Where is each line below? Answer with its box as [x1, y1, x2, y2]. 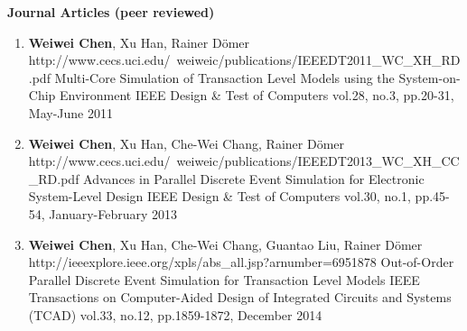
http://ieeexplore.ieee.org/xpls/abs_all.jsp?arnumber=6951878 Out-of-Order [28, 253, 454, 271]
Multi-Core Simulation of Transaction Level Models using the [54, 68, 395, 87]
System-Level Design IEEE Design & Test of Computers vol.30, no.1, [28, 187, 411, 206]
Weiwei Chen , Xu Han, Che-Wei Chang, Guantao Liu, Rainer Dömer [28, 234, 423, 253]
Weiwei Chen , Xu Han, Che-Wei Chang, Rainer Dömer [28, 133, 344, 152]
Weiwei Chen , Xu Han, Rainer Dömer [28, 32, 249, 51]
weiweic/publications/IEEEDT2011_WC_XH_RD [176, 51, 461, 69]
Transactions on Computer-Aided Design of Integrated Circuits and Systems [28, 288, 452, 307]
